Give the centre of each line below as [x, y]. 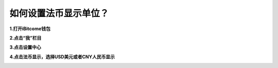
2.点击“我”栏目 [25, 38]
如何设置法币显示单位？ [59, 13]
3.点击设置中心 [25, 47]
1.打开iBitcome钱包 [30, 29]
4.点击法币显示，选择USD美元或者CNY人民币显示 [62, 57]
